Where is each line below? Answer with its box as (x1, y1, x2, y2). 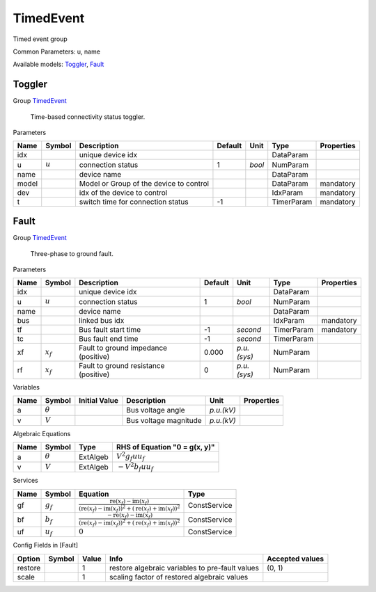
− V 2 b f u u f (117, 461, 154, 473)
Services (13, 477, 38, 485)
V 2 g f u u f (116, 451, 146, 463)
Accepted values (267, 554, 324, 563)
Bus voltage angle (126, 406, 185, 415)
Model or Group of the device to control (79, 178, 209, 188)
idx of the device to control (79, 188, 168, 198)
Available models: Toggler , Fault (13, 60, 104, 69)
